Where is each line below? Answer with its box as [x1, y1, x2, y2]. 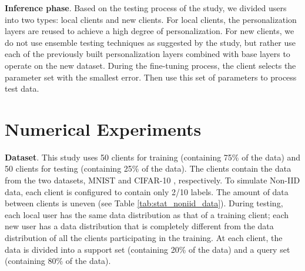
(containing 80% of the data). [5, 255, 111, 267]
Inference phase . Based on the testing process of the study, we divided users [5, 2, 287, 14]
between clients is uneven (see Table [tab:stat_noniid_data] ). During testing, [5, 197, 283, 209]
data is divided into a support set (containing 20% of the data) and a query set [5, 243, 290, 255]
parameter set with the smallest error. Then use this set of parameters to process [5, 71, 297, 83]
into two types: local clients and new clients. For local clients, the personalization [5, 13, 297, 25]
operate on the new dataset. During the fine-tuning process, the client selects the [5, 59, 296, 71]
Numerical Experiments [5, 116, 202, 140]
